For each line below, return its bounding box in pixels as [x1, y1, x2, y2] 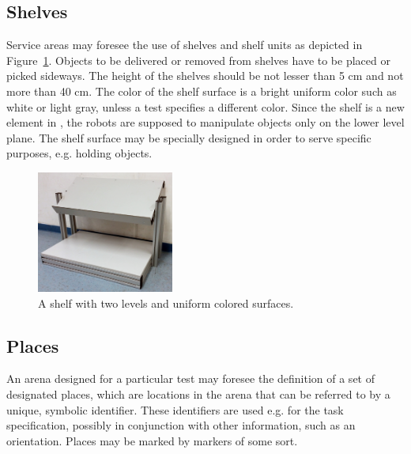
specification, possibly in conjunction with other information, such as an [6, 417, 356, 433]
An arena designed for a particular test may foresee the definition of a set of [6, 370, 375, 387]
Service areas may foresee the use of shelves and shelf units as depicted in [6, 36, 363, 53]
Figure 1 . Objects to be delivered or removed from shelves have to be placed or [6, 51, 390, 68]
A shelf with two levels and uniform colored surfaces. [38, 294, 294, 311]
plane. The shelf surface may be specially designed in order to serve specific [6, 129, 371, 146]
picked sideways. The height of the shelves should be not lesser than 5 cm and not [6, 67, 404, 84]
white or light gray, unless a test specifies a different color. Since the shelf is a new [6, 98, 405, 115]
